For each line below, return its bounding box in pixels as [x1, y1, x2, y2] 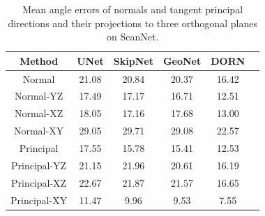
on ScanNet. [107, 29, 159, 44]
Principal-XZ [10, 175, 67, 190]
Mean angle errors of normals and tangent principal [22, 2, 243, 16]
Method [19, 53, 59, 68]
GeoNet [162, 53, 202, 68]
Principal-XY [10, 192, 68, 207]
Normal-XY [13, 123, 64, 138]
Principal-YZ [10, 157, 67, 172]
